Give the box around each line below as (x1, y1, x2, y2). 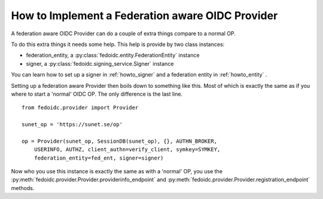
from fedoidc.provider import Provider (22, 105, 139, 111)
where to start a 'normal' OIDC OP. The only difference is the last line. (11, 90, 182, 97)
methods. (11, 184, 35, 191)
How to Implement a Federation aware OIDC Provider (11, 9, 278, 22)
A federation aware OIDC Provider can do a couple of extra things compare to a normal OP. (11, 30, 236, 37)
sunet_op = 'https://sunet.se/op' (22, 121, 123, 128)
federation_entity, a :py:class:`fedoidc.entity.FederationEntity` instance (26, 51, 200, 59)
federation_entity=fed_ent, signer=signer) (33, 154, 164, 161)
